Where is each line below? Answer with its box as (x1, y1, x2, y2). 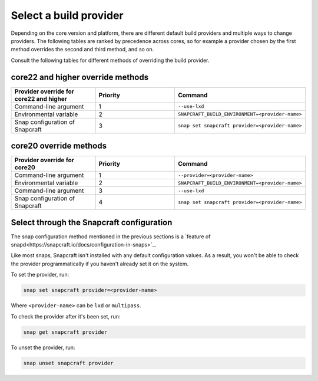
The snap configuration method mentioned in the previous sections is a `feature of (11, 233, 211, 240)
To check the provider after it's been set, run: (11, 313, 121, 320)
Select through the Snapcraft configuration (11, 217, 173, 227)
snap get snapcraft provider (23, 329, 108, 336)
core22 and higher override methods (11, 72, 149, 82)
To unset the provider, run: (11, 344, 75, 351)
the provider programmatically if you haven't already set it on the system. (11, 260, 189, 267)
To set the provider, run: (11, 271, 69, 278)
